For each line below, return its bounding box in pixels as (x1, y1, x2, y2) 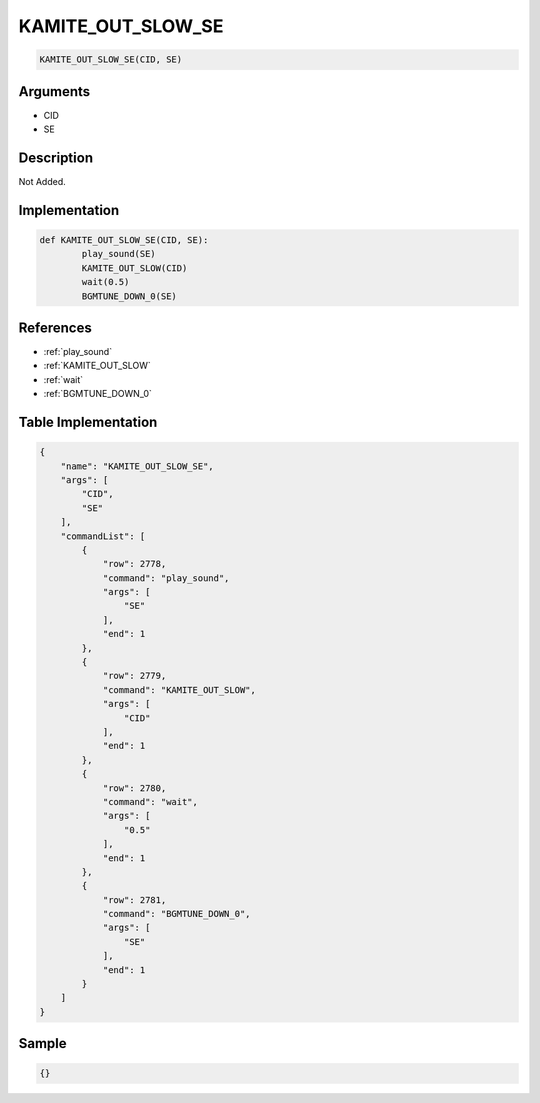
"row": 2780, (102, 782, 167, 794)
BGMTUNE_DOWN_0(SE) (81, 290, 177, 302)
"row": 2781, (102, 894, 167, 905)
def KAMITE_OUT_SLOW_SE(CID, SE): (39, 234, 209, 245)
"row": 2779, (102, 670, 167, 682)
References (18, 319, 92, 336)
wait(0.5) (81, 276, 130, 288)
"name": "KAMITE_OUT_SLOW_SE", (60, 460, 214, 472)
